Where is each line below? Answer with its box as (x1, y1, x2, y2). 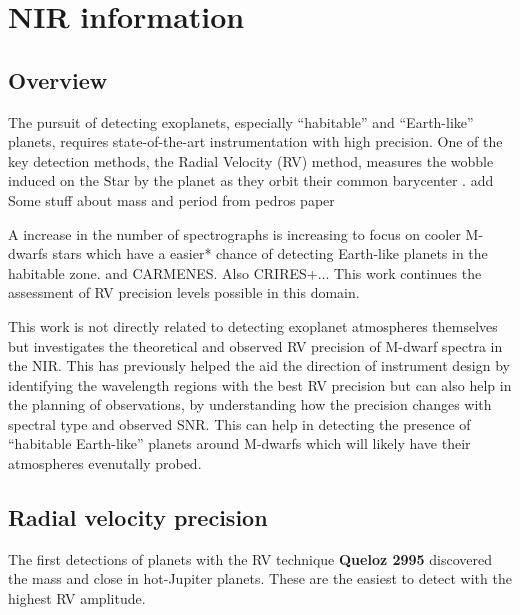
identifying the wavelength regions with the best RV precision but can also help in (8, 374, 512, 395)
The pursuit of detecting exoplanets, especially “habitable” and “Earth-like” (8, 111, 474, 132)
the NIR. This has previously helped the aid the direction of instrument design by (8, 355, 510, 376)
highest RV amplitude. (8, 588, 146, 609)
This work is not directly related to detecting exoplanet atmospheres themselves (8, 315, 498, 336)
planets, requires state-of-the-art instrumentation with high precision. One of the (8, 131, 503, 152)
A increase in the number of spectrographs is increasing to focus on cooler (8, 223, 461, 244)
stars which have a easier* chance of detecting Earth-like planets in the (52, 243, 488, 264)
